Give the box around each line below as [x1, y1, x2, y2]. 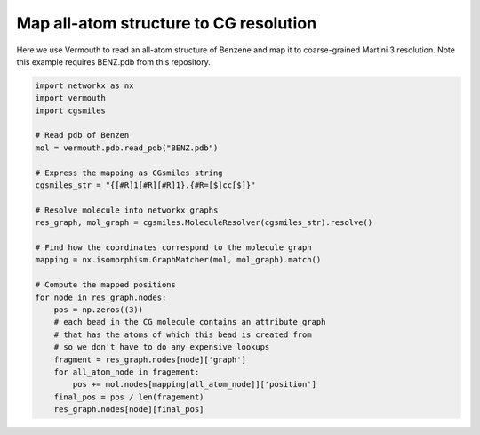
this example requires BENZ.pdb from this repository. [16, 56, 211, 67]
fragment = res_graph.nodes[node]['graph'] [53, 354, 246, 365]
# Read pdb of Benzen [35, 130, 130, 141]
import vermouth [35, 93, 107, 103]
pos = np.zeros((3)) [53, 304, 144, 315]
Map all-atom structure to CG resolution [16, 13, 317, 33]
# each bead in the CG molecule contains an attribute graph [53, 317, 326, 327]
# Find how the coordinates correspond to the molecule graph [35, 243, 312, 253]
